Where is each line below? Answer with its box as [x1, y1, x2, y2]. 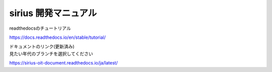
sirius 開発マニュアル [9, 8, 97, 19]
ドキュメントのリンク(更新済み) [9, 43, 75, 50]
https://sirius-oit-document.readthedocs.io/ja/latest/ [9, 60, 118, 66]
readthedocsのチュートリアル [9, 25, 72, 31]
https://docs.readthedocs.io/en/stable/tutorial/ [9, 34, 106, 40]
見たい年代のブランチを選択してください [9, 50, 93, 56]
